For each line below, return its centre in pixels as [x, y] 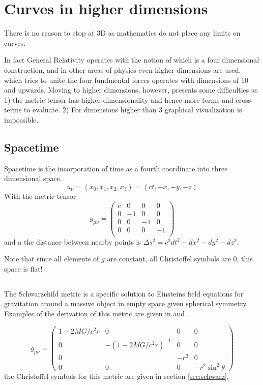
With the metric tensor [40, 196]
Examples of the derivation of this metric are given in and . [97, 314]
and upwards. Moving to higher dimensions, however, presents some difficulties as [131, 90]
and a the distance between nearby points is [72, 241]
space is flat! [23, 268]
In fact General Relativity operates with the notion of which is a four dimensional [132, 60]
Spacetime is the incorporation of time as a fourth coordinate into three [116, 168]
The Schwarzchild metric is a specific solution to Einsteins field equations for [124, 293]
